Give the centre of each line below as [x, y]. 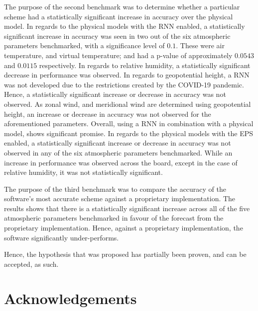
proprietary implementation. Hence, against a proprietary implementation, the [124, 228]
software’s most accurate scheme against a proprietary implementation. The [120, 198]
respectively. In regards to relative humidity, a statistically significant [145, 65]
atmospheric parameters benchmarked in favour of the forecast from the [114, 218]
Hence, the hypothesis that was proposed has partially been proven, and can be [125, 254]
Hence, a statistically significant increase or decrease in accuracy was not [115, 94]
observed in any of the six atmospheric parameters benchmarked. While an [118, 152]
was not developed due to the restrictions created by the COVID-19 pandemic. [124, 84]
